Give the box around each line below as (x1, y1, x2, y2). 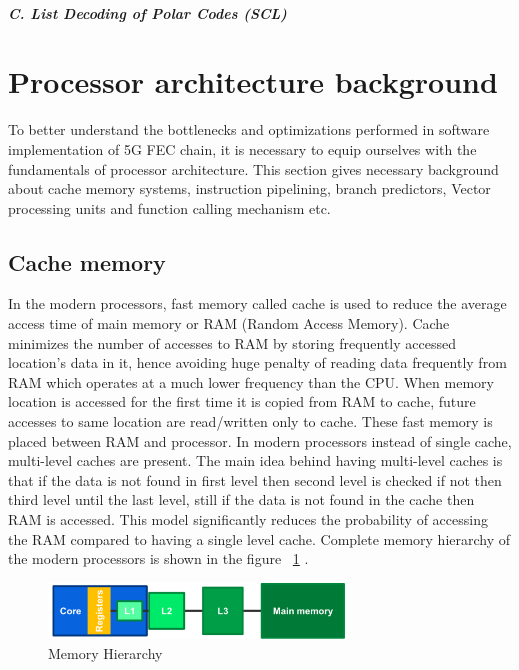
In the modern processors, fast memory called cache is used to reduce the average (8, 293, 507, 314)
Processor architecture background (8, 61, 498, 102)
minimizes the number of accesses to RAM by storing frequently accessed (8, 332, 456, 353)
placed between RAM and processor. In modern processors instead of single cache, (8, 430, 512, 451)
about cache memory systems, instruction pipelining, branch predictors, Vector (8, 178, 491, 199)
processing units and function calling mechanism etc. (8, 197, 331, 218)
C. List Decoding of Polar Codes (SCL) (8, 2, 287, 23)
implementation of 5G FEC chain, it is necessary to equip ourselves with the (8, 138, 477, 159)
